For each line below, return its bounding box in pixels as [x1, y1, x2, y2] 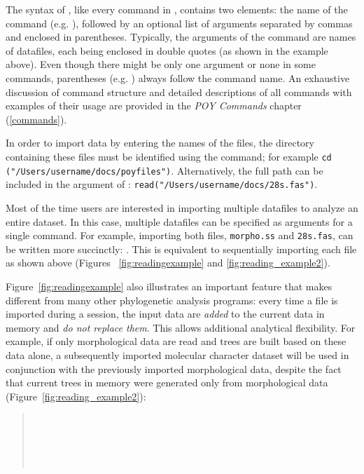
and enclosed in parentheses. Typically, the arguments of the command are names [6, 29, 356, 44]
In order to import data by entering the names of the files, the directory [6, 135, 314, 150]
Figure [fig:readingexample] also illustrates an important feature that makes [6, 278, 332, 293]
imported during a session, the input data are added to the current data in [6, 306, 325, 321]
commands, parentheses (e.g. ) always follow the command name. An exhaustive [6, 70, 350, 85]
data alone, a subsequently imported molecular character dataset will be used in [6, 347, 349, 362]
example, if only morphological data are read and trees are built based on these [6, 334, 346, 348]
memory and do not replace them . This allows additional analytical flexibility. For [6, 320, 356, 334]
